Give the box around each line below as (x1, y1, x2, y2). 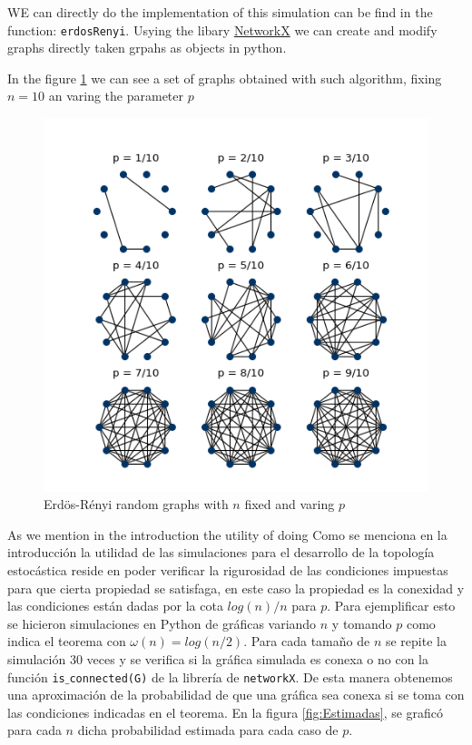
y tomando (331, 613, 392, 632)
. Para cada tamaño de (243, 632, 370, 651)
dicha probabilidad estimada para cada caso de (77, 720, 339, 740)
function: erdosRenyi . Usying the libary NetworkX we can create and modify (7, 20, 438, 39)
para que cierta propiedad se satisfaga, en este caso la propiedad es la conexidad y (7, 578, 465, 597)
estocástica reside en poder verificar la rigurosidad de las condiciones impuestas (7, 561, 448, 580)
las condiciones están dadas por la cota (7, 596, 223, 615)
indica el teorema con (7, 632, 126, 651)
